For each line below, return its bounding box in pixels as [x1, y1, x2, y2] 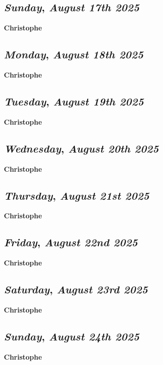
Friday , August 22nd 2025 [4, 235, 138, 250]
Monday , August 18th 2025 [4, 47, 143, 62]
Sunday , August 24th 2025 [4, 328, 140, 343]
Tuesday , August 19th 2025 [4, 93, 144, 108]
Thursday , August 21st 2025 [4, 187, 149, 203]
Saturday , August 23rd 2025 [4, 282, 148, 297]
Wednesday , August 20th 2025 [4, 140, 159, 156]
